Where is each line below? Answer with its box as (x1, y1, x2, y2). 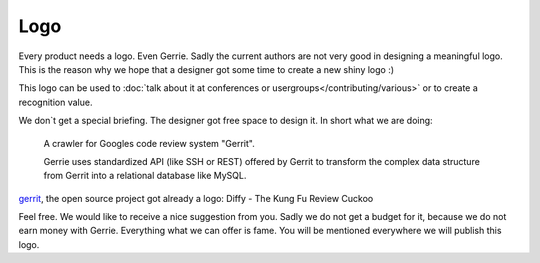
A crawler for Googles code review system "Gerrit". (43, 137, 255, 149)
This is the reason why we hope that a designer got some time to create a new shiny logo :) (18, 63, 395, 75)
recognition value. (18, 96, 93, 108)
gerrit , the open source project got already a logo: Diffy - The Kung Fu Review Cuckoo (18, 192, 374, 204)
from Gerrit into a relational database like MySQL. (43, 170, 247, 182)
